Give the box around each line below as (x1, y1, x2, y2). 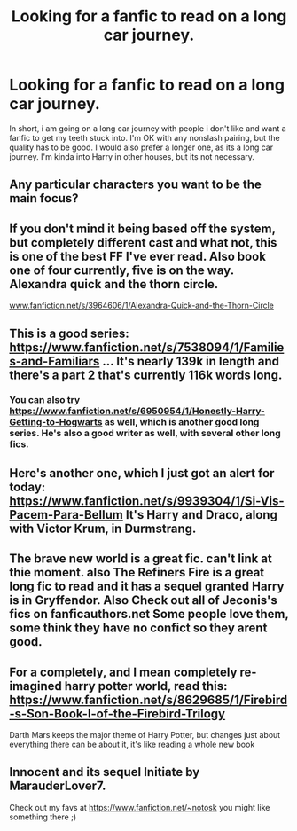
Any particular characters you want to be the (9, 177, 262, 192)
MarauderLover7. (9, 779, 106, 794)
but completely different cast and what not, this (9, 235, 277, 250)
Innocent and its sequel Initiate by (9, 764, 200, 780)
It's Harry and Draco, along (125, 507, 277, 522)
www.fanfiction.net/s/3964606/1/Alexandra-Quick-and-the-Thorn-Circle (9, 300, 275, 311)
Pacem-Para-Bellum (9, 507, 124, 522)
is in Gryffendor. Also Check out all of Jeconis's (9, 592, 277, 608)
